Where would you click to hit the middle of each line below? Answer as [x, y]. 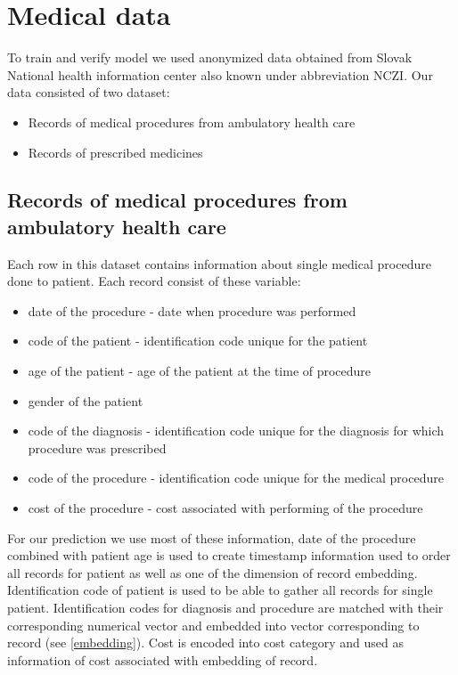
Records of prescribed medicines [115, 152]
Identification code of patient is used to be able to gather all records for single [220, 590]
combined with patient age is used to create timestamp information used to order [229, 555]
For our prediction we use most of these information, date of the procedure [212, 537]
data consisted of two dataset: [89, 92]
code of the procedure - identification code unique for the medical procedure [236, 478]
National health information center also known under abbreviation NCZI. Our [220, 74]
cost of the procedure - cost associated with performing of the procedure [225, 508]
